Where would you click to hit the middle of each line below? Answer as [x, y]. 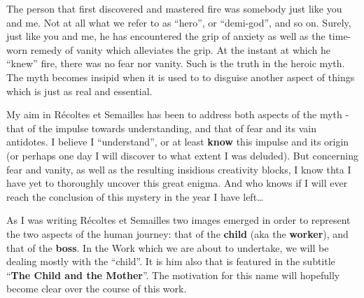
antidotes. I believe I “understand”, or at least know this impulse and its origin [178, 142]
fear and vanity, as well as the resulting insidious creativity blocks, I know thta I [179, 169]
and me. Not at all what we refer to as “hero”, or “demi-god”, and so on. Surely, [179, 22]
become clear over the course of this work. [97, 289]
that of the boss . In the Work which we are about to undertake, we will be [168, 247]
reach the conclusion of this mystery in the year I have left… [135, 196]
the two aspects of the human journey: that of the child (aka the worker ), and [177, 233]
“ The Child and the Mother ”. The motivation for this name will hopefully [173, 275]
